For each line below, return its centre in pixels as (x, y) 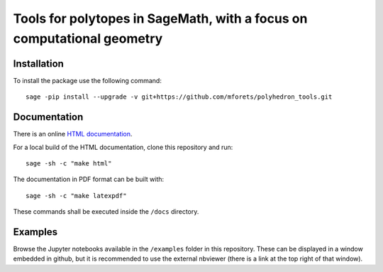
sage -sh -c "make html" (69, 163)
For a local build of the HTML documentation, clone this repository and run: (123, 147)
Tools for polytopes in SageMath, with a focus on (160, 18)
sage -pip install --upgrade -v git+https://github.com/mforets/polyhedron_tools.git (179, 97)
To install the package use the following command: (88, 80)
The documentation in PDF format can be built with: (89, 179)
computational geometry (88, 38)
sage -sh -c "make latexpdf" (76, 196)
